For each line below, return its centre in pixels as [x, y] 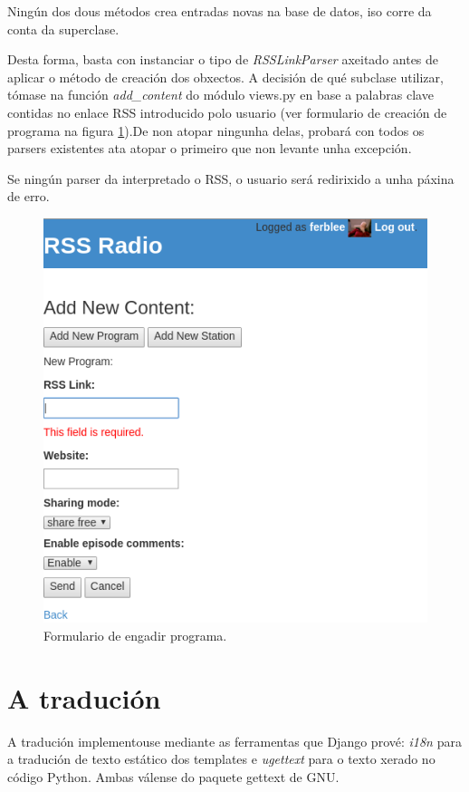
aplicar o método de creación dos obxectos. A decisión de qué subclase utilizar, [225, 77]
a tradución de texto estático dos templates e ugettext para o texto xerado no [221, 759]
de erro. [29, 196]
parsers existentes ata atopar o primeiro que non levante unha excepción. [210, 148]
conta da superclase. [63, 29]
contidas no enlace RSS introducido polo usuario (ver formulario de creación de [227, 112]
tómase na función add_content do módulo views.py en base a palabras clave [220, 95]
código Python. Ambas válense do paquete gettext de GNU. [173, 776]
